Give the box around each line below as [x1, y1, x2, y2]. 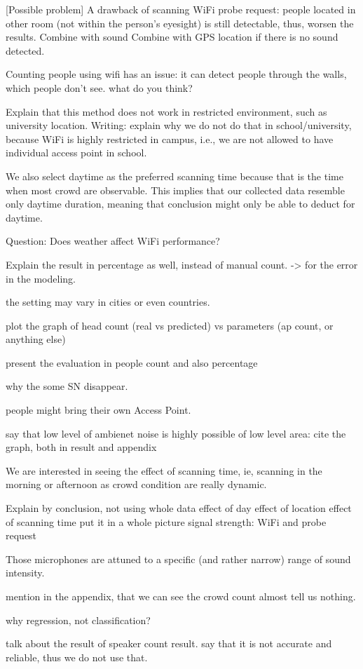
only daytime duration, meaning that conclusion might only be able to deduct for [6, 196, 355, 211]
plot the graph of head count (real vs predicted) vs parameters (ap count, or [6, 318, 334, 332]
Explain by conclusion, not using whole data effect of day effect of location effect [6, 501, 352, 515]
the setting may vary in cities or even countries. [6, 295, 210, 309]
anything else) [6, 332, 66, 346]
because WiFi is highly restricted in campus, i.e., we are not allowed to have [6, 131, 334, 146]
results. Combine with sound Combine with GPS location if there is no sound [6, 29, 338, 44]
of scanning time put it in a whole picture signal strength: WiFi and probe [6, 514, 327, 529]
